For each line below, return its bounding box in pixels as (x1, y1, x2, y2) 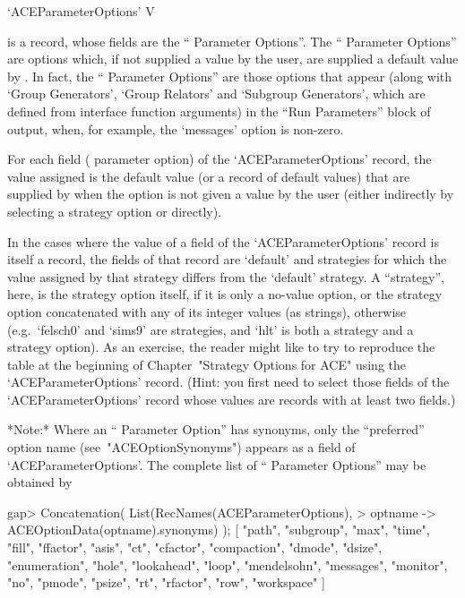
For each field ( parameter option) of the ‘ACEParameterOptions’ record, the (7, 149, 432, 168)
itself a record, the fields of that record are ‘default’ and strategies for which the (7, 250, 447, 269)
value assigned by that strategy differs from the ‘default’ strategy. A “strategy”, (7, 267, 444, 286)
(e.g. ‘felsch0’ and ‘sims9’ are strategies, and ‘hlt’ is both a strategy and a (7, 320, 414, 338)
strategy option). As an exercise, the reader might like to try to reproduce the (7, 337, 435, 356)
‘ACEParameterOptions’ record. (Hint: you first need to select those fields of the (7, 372, 450, 391)
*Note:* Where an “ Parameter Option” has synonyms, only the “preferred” (7, 420, 425, 439)
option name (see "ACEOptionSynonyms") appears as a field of (7, 438, 356, 457)
